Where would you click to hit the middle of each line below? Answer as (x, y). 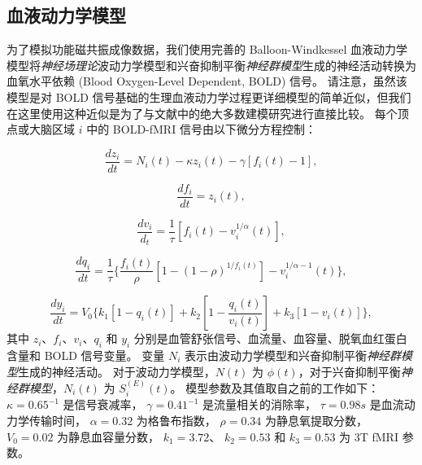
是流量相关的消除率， (260, 404)
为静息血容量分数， (109, 436)
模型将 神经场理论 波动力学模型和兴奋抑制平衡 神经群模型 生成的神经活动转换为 (211, 65)
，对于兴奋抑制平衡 (349, 371)
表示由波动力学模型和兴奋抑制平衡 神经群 (292, 355)
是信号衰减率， (103, 404)
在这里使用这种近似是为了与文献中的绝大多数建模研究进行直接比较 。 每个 (202, 113)
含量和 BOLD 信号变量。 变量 (86, 355)
